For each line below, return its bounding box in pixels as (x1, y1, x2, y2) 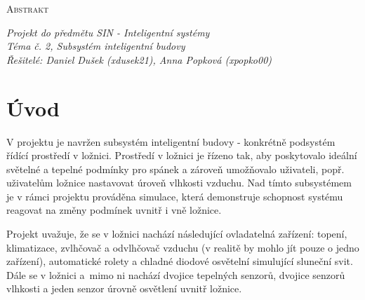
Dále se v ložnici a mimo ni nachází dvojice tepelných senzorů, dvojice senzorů (6, 267, 345, 282)
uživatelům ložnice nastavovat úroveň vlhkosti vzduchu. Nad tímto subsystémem (6, 175, 352, 190)
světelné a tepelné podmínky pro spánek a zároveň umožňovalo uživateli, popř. (6, 161, 345, 176)
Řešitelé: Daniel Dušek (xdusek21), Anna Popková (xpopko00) (6, 52, 272, 67)
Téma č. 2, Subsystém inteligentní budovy (6, 39, 185, 53)
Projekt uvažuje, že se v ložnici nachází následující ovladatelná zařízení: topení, (6, 226, 347, 241)
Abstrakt (6, 1, 49, 15)
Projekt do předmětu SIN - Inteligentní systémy (6, 25, 210, 39)
